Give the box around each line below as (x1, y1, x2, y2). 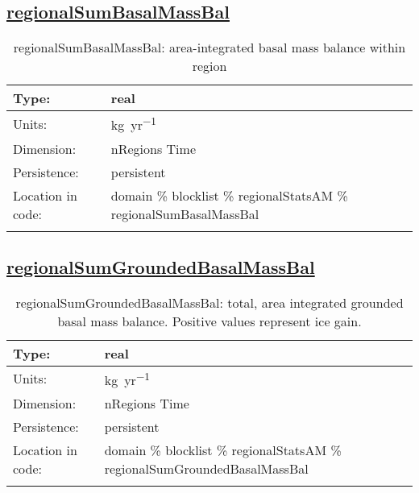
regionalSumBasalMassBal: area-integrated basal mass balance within (13, 38, 406, 57)
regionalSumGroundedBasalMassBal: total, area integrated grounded (15, 292, 404, 312)
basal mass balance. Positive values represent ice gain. (57, 311, 362, 330)
